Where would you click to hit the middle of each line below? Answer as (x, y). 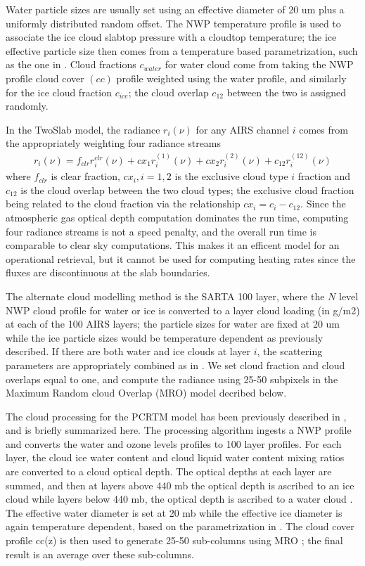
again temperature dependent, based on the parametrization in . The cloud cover (180, 526)
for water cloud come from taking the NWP (259, 64)
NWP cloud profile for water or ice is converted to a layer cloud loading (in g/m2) (183, 310)
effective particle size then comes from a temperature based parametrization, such (182, 50)
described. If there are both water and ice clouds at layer (128, 351)
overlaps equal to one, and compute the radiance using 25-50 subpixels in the (172, 379)
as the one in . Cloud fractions (71, 64)
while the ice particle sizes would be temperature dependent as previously (165, 337)
